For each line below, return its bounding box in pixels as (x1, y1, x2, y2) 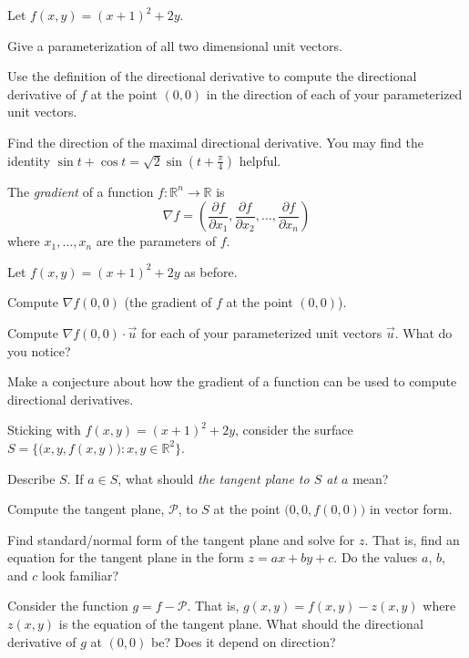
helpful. (239, 150, 281, 170)
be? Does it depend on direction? (150, 632, 336, 651)
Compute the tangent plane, (7, 499, 165, 519)
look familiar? (41, 565, 119, 584)
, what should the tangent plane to (117, 468, 310, 488)
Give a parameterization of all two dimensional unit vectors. (7, 36, 342, 55)
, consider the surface (235, 420, 353, 439)
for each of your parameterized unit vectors (140, 323, 382, 342)
